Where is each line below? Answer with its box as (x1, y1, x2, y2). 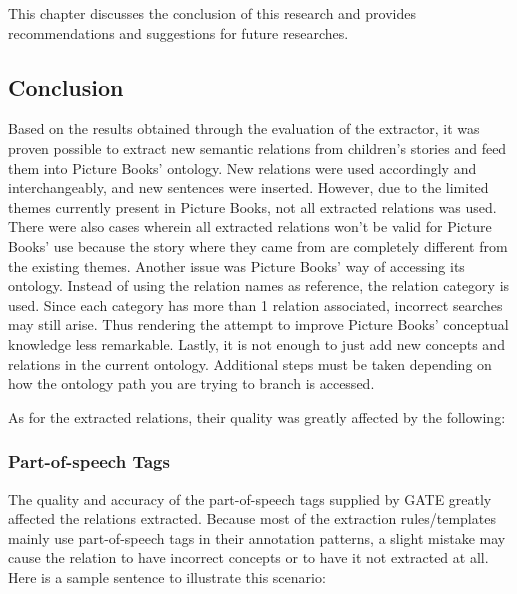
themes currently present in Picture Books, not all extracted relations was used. (8, 196, 497, 217)
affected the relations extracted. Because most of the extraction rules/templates (8, 508, 496, 529)
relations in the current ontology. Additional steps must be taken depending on (8, 353, 492, 374)
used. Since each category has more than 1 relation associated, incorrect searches (8, 294, 503, 315)
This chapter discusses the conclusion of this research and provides (8, 3, 416, 23)
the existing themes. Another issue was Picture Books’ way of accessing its (8, 255, 465, 276)
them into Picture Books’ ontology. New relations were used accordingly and (8, 157, 477, 178)
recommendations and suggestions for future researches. (8, 22, 349, 43)
